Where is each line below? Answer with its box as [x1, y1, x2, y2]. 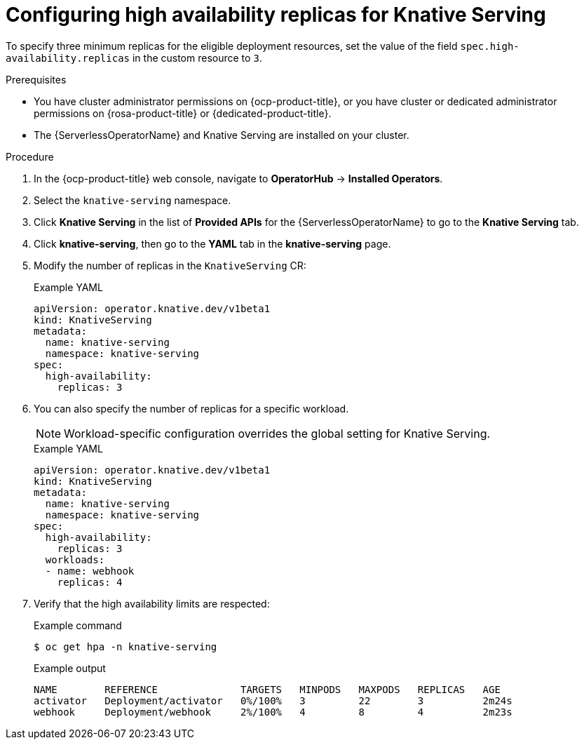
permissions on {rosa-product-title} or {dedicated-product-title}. [34, 107, 332, 119]
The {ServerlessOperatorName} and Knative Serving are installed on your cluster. [34, 128, 409, 141]
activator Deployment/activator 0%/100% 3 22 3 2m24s [34, 694, 512, 706]
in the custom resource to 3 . [132, 51, 262, 64]
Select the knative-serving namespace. [34, 194, 231, 206]
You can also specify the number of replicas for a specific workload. [34, 402, 349, 415]
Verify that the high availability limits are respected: [34, 597, 270, 610]
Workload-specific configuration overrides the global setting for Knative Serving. [64, 426, 491, 441]
